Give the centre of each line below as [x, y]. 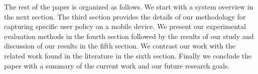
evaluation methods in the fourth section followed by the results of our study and [129, 36]
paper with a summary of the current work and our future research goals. [117, 65]
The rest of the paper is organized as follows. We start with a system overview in [129, 6]
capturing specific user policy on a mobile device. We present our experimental [125, 26]
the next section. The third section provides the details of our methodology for [125, 16]
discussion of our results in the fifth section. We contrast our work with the [120, 46]
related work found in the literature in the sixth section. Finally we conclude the [128, 55]
